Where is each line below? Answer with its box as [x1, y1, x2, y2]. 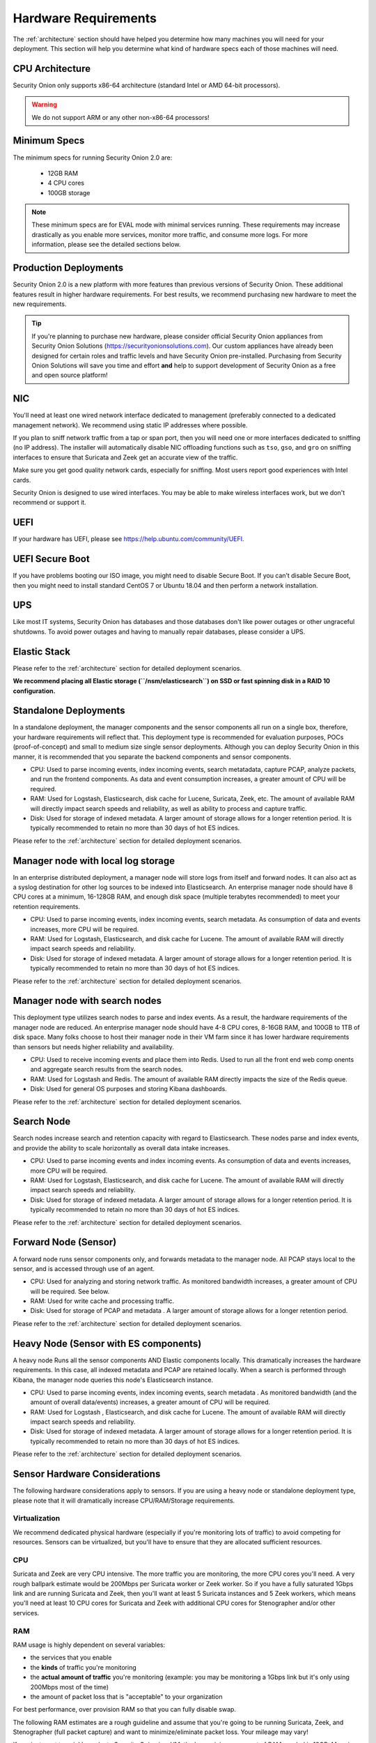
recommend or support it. [13, 498, 86, 507]
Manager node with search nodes [13, 995, 162, 1007]
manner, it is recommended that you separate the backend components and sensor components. [13, 752, 292, 761]
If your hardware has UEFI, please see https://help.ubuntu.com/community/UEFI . [13, 535, 244, 543]
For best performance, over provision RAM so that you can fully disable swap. [13, 1705, 237, 1714]
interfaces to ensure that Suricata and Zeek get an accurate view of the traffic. [13, 453, 238, 462]
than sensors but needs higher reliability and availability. [13, 1042, 174, 1051]
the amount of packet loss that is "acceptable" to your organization [30, 1692, 223, 1700]
